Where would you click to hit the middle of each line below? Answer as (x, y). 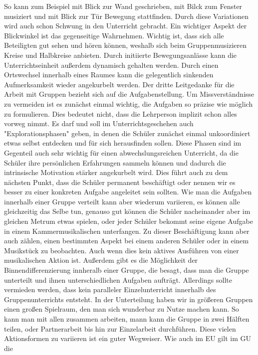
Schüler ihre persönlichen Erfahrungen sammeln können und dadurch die (115, 162)
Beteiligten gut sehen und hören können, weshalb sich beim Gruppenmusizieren (126, 45)
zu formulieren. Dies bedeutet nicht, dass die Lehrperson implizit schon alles (121, 113)
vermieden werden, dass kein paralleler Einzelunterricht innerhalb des (110, 289)
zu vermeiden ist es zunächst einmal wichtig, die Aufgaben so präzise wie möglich (129, 103)
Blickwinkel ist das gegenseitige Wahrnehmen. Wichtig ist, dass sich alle (114, 35)
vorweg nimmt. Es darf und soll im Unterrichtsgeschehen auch (99, 123)
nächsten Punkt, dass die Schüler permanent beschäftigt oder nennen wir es (120, 182)
